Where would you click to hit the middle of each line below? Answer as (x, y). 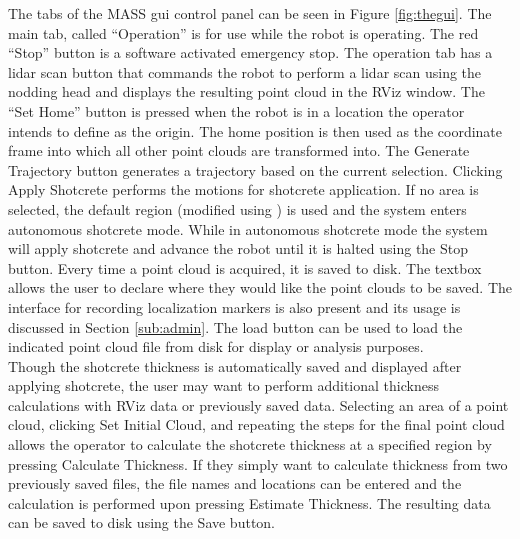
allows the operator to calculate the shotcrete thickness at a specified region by (250, 444)
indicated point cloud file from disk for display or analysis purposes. (216, 346)
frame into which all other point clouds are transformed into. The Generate (239, 150)
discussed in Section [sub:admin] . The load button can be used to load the (235, 326)
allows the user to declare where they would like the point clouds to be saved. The (260, 287)
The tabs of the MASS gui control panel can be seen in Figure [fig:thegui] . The (250, 13)
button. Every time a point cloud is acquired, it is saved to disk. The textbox (245, 267)
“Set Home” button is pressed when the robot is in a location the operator (236, 110)
